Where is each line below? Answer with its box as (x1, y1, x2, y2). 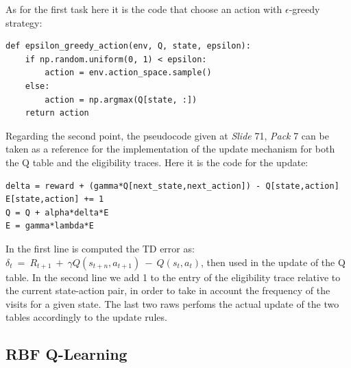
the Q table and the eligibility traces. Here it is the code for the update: (5, 155, 308, 169)
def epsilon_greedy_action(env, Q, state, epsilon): (5, 41, 251, 51)
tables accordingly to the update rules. (5, 310, 167, 324)
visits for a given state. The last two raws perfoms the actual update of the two (5, 296, 339, 311)
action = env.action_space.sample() (45, 68, 212, 78)
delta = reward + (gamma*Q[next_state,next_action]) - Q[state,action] (5, 181, 339, 191)
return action (25, 108, 89, 118)
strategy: (5, 15, 43, 29)
